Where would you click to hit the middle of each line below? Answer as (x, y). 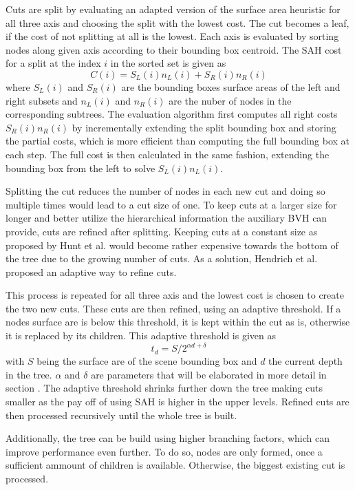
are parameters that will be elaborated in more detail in (209, 374)
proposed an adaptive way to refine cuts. (91, 271)
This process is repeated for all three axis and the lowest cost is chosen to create (175, 295)
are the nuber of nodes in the (230, 100)
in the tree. (29, 374)
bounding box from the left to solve (80, 168)
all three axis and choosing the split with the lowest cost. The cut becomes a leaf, (177, 22)
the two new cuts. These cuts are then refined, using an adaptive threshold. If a (173, 308)
